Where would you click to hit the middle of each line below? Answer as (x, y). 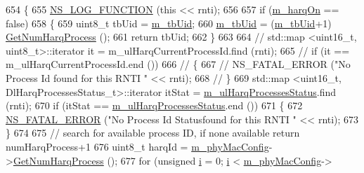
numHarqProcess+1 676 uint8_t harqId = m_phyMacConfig (137, 146)
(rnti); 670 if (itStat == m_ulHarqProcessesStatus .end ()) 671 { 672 (154, 105)
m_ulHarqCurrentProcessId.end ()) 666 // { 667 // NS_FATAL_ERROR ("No (178, 64)
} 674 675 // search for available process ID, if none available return (153, 133)
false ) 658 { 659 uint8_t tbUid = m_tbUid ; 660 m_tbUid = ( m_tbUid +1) (169, 23)
